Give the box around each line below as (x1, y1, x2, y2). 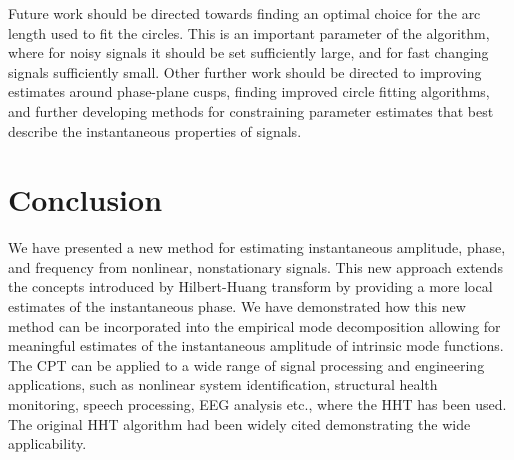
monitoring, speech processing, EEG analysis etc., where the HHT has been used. (8, 394, 507, 415)
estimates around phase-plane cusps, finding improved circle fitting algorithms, (8, 81, 490, 102)
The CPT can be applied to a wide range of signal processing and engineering (8, 354, 485, 375)
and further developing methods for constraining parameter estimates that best (8, 100, 494, 121)
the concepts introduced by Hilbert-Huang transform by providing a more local (8, 276, 493, 297)
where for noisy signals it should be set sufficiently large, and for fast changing (8, 42, 489, 63)
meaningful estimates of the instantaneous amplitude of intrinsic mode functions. (8, 335, 504, 356)
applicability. (8, 433, 87, 454)
